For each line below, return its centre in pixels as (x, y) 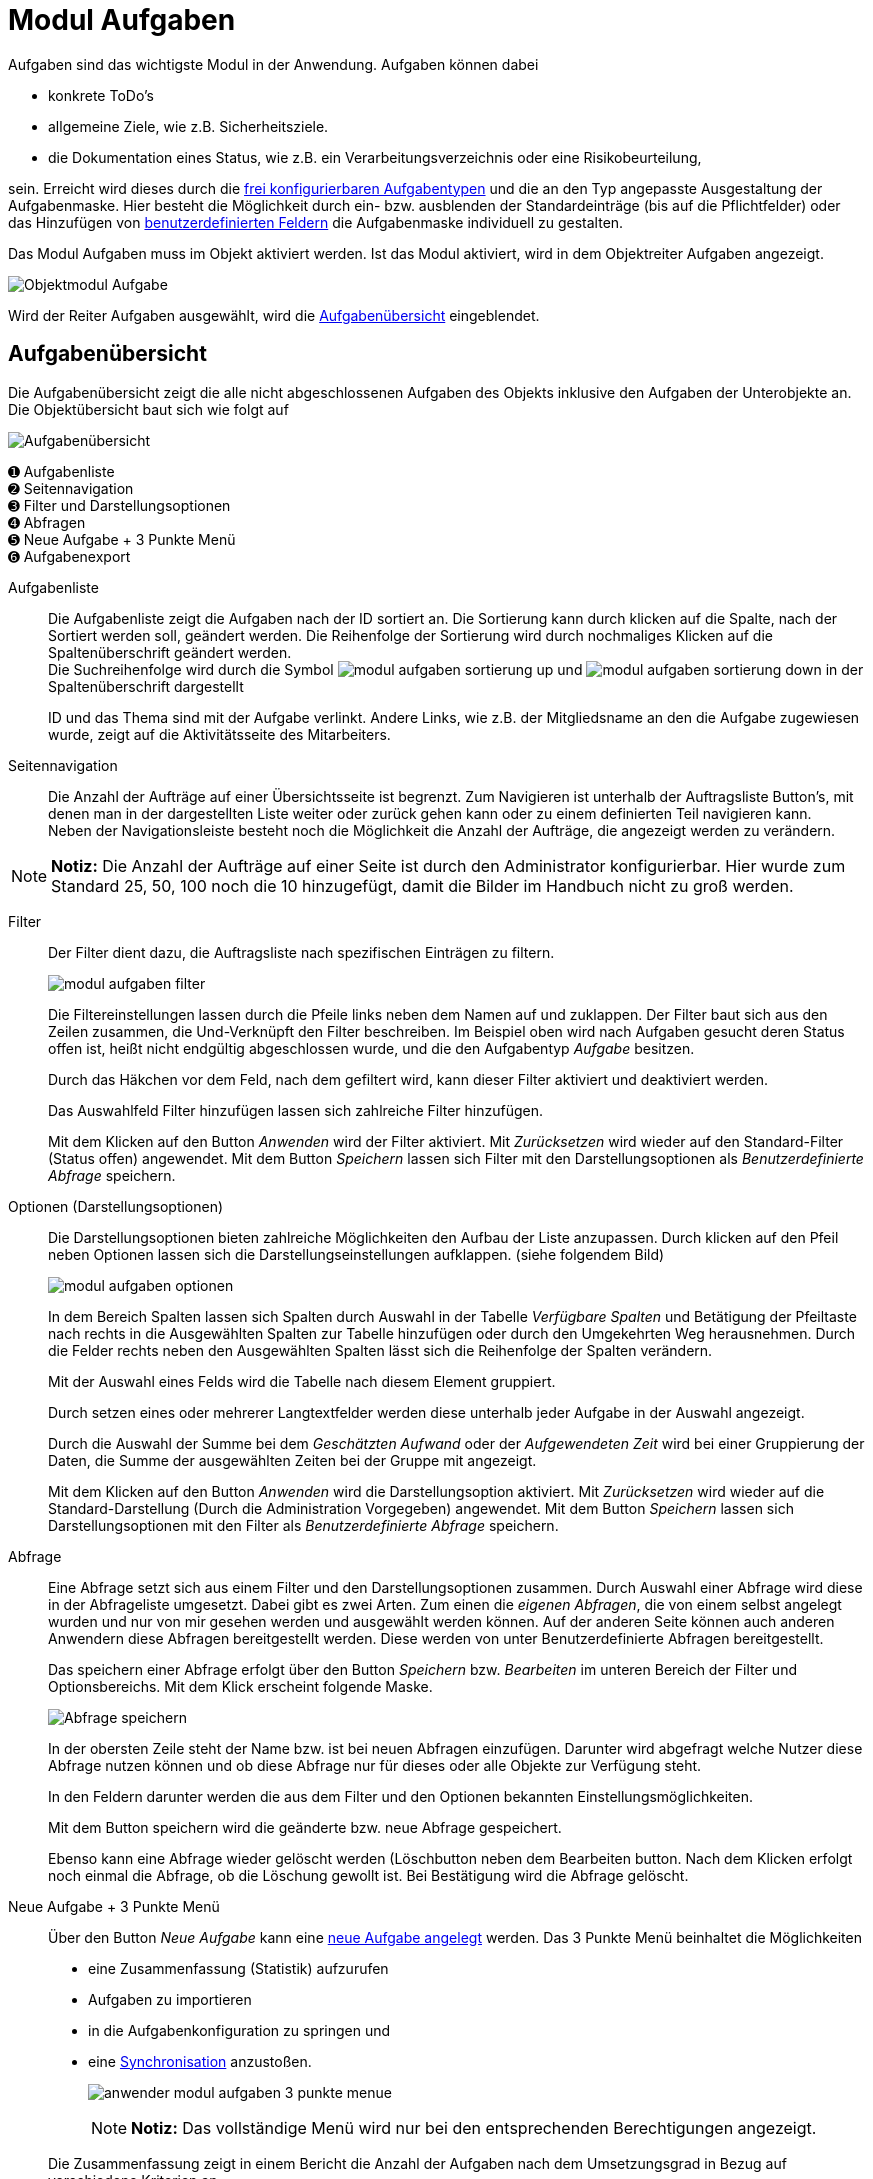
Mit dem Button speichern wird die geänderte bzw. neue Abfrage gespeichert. (305, 1827)
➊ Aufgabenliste (61, 471)
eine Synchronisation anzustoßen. (200, 2061)
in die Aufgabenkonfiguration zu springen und (239, 2030)
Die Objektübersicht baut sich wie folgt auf (148, 409)
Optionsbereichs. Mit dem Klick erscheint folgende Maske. (240, 1686)
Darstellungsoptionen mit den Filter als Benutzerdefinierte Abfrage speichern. (303, 1525)
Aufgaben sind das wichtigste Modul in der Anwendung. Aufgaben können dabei (273, 64)
